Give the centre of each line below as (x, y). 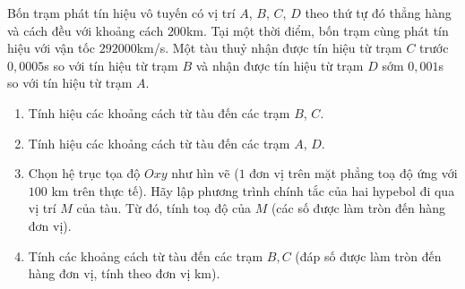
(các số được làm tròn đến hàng (358, 208)
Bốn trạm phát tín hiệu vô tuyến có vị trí (121, 13)
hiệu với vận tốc (51, 48)
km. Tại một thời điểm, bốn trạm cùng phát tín (317, 30)
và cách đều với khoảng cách (86, 30)
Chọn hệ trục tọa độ (84, 173)
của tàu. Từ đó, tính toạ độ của (164, 208)
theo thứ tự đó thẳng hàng (378, 13)
